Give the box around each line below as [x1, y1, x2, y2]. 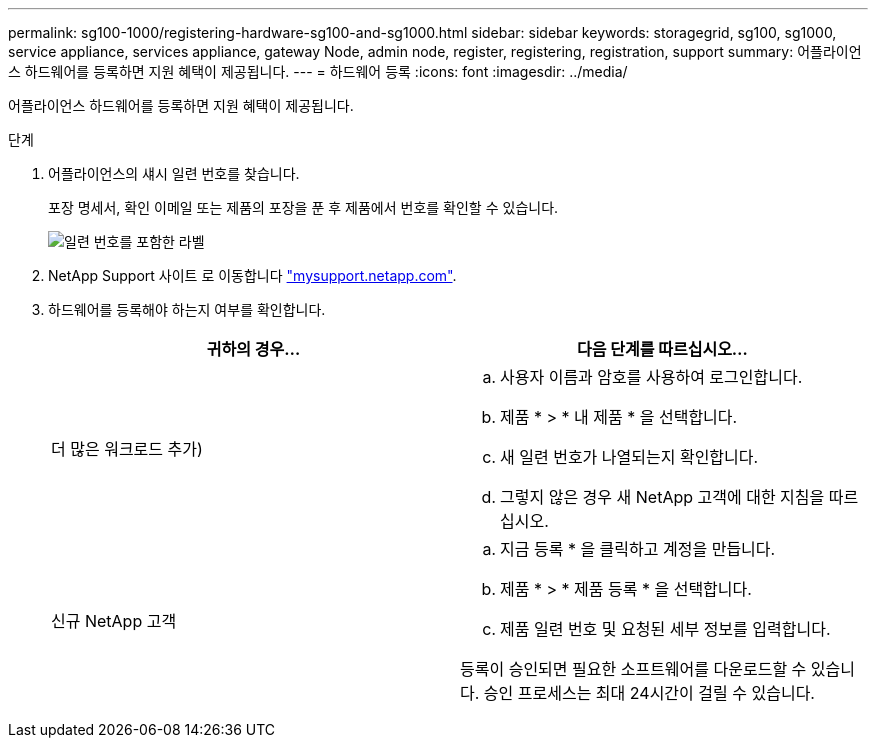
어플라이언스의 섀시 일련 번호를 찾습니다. [48, 165, 300, 182]
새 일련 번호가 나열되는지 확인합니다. [500, 447, 759, 467]
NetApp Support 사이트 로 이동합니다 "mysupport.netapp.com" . [48, 267, 457, 284]
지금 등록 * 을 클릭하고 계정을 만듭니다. [500, 539, 776, 559]
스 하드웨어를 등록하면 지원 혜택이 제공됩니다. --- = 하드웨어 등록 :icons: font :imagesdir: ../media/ [8, 63, 628, 80]
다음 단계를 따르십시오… [577, 339, 748, 359]
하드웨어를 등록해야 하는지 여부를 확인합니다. [48, 301, 326, 318]
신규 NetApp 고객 [51, 611, 177, 631]
